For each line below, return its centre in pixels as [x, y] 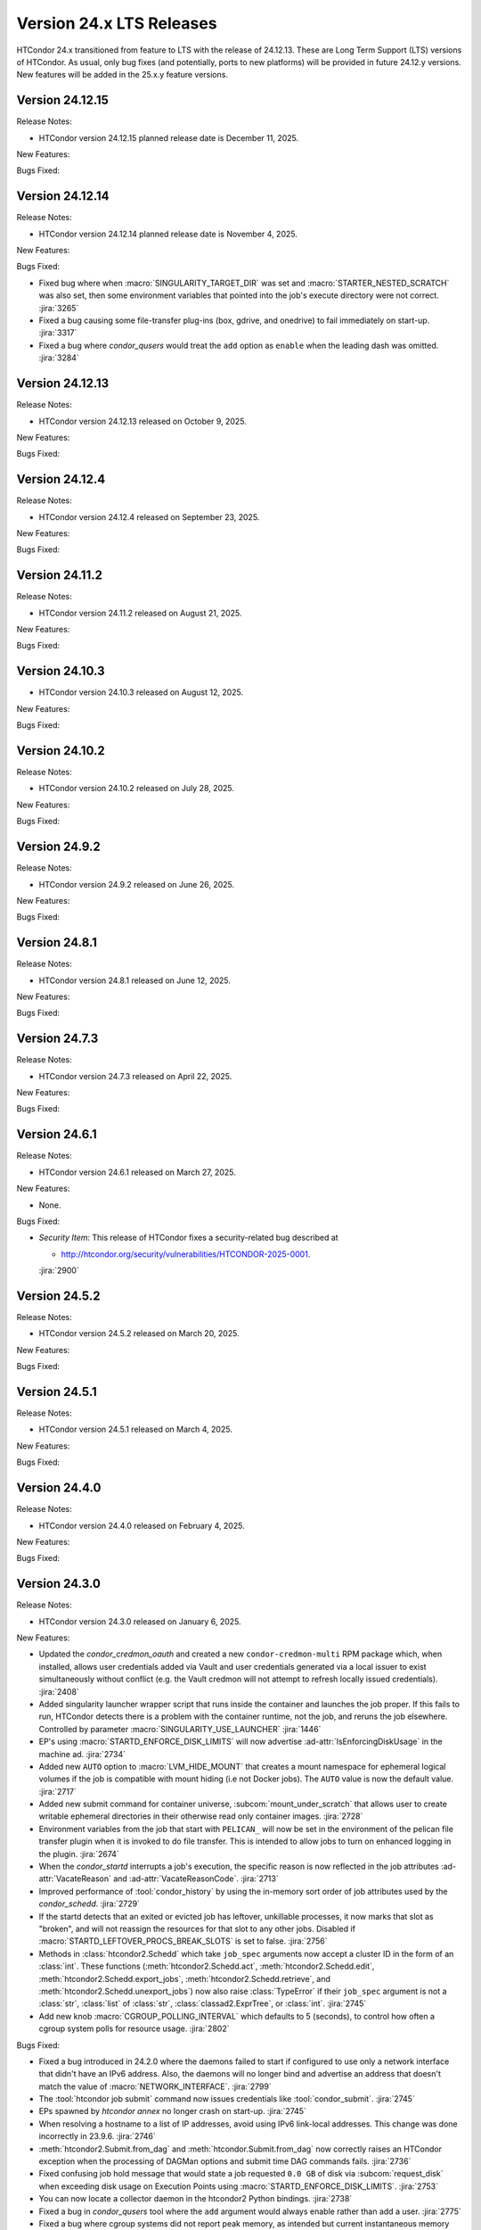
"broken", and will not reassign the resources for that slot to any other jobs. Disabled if [197, 1929]
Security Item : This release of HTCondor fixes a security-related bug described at [188, 1238]
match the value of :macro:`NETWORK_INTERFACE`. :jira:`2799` [155, 2086]
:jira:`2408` [59, 1691]
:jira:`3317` [58, 333]
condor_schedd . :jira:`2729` [89, 1904]
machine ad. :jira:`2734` [82, 1754]
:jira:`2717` [58, 1791]
